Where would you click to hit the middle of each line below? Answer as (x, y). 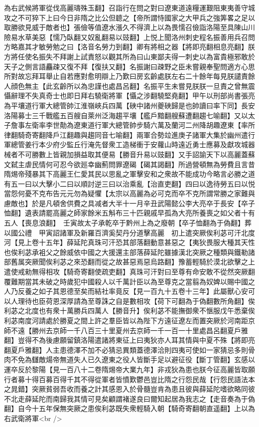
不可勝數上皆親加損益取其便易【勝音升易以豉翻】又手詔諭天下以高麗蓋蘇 (136, 154)
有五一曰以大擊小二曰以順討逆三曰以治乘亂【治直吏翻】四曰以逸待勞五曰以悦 (129, 183)
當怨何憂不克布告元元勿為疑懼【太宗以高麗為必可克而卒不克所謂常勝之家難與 (129, 193)
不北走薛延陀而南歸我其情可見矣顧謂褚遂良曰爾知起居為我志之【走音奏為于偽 (129, 398)
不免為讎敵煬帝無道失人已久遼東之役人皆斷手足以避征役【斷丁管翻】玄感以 (133, 359)
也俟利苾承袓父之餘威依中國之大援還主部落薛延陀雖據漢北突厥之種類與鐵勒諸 (129, 252)
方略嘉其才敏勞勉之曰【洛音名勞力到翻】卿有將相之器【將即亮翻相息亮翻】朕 (129, 47)
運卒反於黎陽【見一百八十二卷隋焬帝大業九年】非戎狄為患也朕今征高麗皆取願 (129, 369)
